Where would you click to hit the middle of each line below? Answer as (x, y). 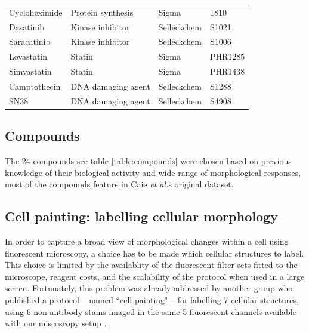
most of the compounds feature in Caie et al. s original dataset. (119, 184)
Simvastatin (30, 71)
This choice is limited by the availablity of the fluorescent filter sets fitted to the (151, 265)
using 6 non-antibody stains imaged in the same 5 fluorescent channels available (151, 311)
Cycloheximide (36, 12)
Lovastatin (28, 56)
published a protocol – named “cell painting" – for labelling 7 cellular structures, (152, 300)
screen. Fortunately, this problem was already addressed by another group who (149, 288)
